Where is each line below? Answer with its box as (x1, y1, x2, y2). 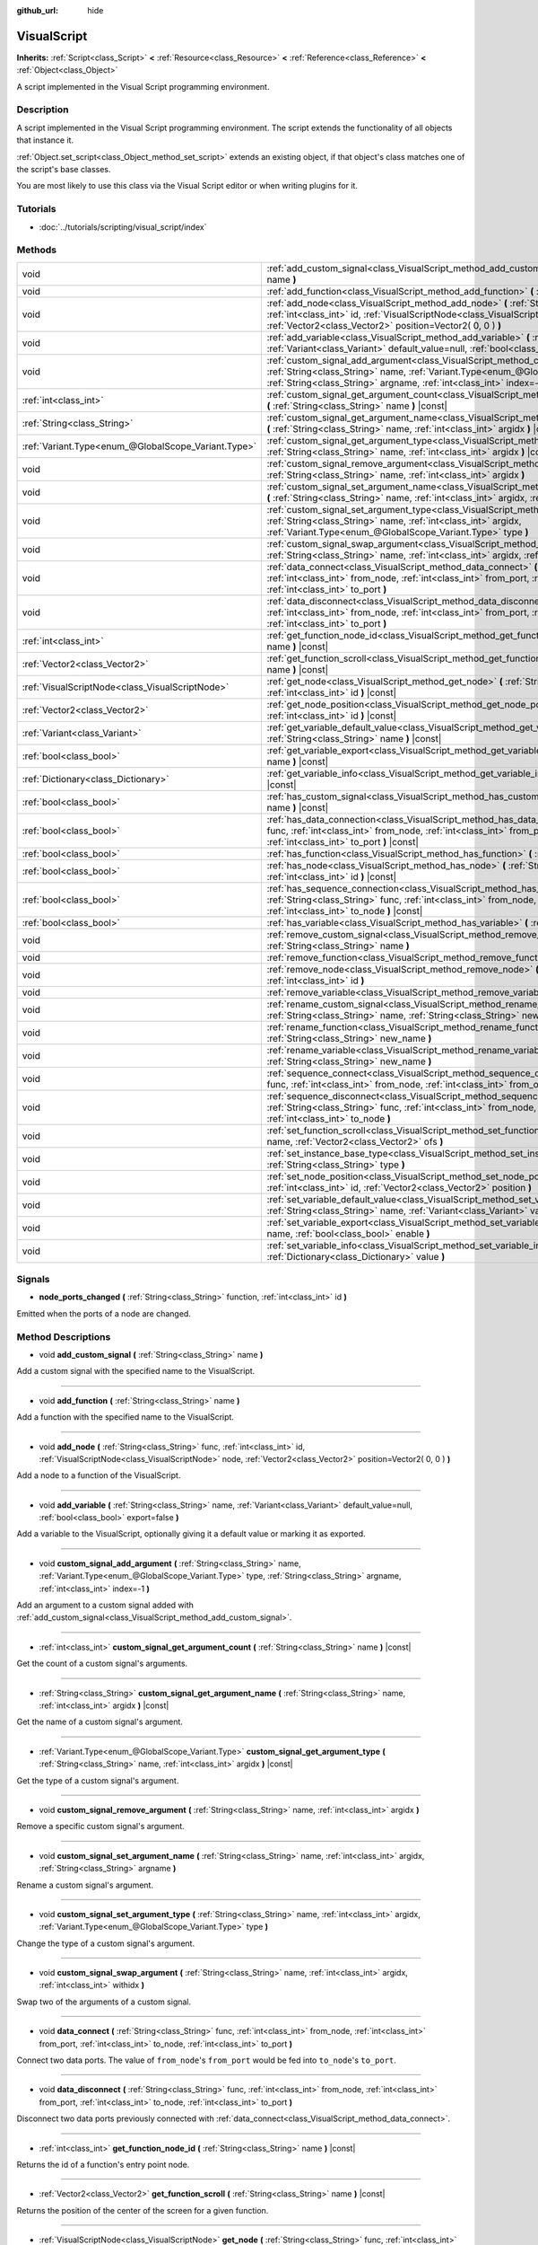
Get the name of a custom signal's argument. (16, 1716, 184, 1728)
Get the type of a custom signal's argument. (16, 1774, 179, 1786)
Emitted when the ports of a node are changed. (16, 1307, 192, 1319)
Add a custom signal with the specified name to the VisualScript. (16, 1366, 256, 1377)
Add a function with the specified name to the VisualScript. (16, 1412, 235, 1422)
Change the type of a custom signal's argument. (16, 1938, 195, 1949)
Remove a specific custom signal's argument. (16, 1821, 186, 1832)
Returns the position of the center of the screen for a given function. (16, 2205, 269, 2215)
